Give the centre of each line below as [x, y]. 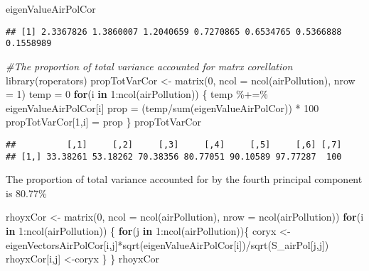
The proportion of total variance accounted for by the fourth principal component [184, 179]
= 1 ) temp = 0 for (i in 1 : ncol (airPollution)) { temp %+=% [137, 94]
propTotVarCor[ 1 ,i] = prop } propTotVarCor [103, 122]
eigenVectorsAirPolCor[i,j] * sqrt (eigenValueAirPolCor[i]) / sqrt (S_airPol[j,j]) [167, 244]
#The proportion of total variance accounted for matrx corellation [149, 66]
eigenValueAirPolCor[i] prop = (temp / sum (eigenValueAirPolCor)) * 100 [162, 107]
